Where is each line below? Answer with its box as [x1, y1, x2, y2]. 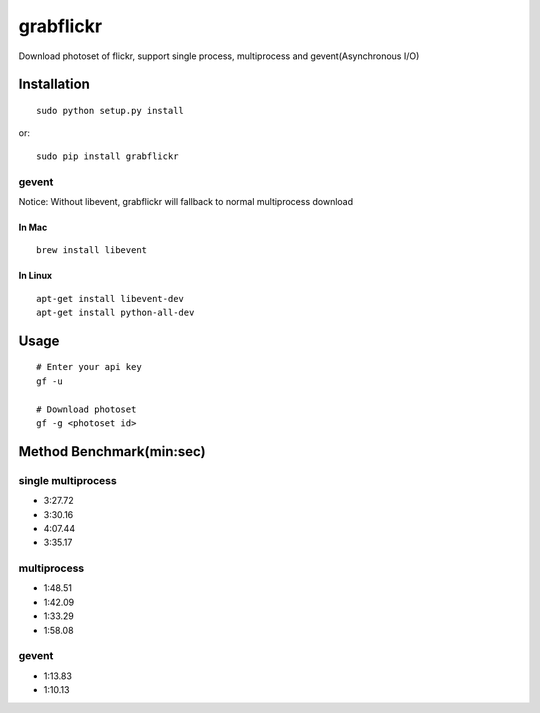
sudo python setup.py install [36, 105, 185, 116]
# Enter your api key [36, 361, 142, 373]
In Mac [18, 221, 48, 233]
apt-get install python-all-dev [36, 307, 195, 319]
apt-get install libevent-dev [36, 293, 185, 304]
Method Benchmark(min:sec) [18, 443, 206, 460]
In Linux [18, 270, 53, 282]
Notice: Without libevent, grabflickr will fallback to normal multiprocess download [18, 195, 354, 207]
